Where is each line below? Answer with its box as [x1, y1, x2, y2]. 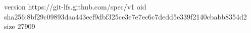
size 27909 [4, 21, 35, 31]
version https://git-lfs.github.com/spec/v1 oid [4, 1, 146, 11]
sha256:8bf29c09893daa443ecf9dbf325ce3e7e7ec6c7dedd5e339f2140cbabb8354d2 [4, 11, 247, 21]
